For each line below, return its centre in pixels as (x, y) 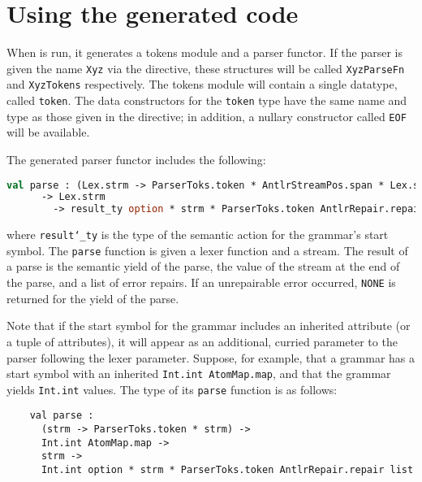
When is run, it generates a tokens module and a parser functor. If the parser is (205, 52)
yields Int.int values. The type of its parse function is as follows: (172, 389)
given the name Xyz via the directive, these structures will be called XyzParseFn (206, 68)
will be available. (48, 132)
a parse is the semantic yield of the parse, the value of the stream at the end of (203, 266)
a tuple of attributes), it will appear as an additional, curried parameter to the (202, 341)
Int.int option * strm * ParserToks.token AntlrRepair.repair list (227, 470)
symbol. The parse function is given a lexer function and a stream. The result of (207, 250)
